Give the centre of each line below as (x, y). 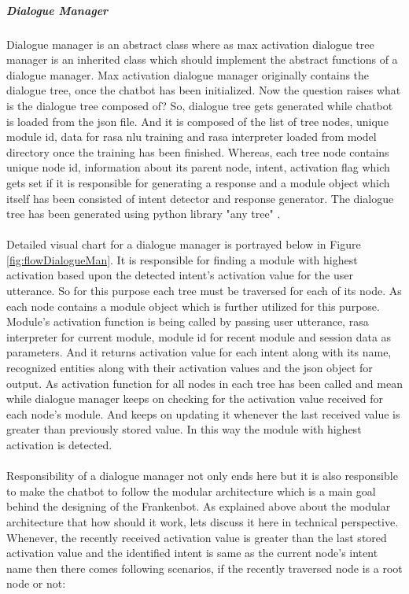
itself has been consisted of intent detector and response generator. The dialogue (200, 198)
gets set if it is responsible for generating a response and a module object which (198, 182)
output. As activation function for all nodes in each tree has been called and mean (204, 383)
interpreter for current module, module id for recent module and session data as (199, 336)
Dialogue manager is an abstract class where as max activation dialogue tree (190, 44)
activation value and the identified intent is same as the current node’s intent (192, 553)
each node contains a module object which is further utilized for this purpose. (193, 306)
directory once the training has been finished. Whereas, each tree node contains (198, 151)
